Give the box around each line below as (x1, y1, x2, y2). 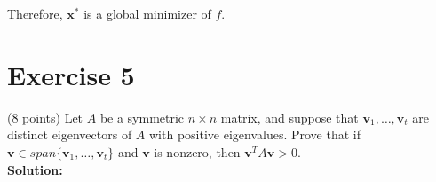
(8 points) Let (7, 107, 83, 126)
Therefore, (7, 4, 63, 22)
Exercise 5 (7, 56, 135, 92)
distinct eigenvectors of (7, 125, 132, 144)
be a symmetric (99, 107, 185, 126)
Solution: (7, 160, 63, 178)
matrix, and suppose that (220, 107, 359, 126)
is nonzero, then (154, 142, 241, 161)
